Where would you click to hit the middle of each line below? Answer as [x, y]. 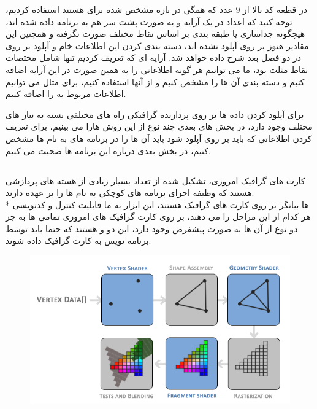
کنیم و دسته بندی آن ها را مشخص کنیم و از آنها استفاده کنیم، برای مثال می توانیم [155, 81]
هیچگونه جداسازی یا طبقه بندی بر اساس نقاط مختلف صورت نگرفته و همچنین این [155, 33]
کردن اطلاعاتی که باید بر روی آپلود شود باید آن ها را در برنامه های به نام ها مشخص [159, 138]
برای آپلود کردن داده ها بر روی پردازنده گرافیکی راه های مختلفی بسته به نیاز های [155, 114]
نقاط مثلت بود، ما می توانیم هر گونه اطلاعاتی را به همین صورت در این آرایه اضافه [157, 69]
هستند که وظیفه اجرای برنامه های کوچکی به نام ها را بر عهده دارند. [130, 193]
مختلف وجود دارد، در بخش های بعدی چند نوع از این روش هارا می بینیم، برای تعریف [159, 126]
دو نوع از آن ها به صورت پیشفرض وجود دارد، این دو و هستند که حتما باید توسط [152, 228]
